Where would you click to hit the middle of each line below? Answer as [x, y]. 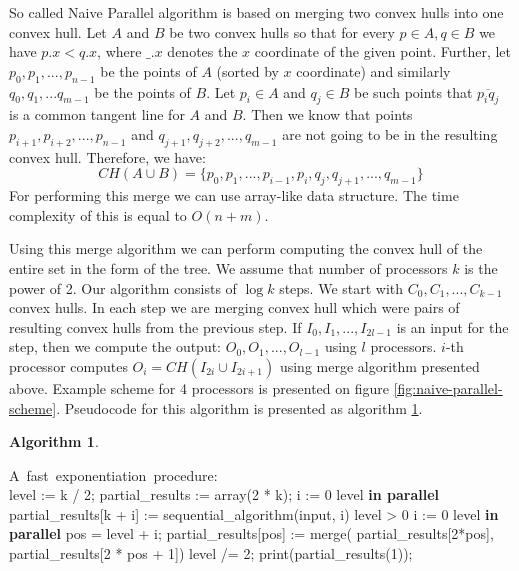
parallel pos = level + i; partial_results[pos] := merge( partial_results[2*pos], [251, 533]
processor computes [68, 365]
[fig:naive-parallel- [448, 387]
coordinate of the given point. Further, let [383, 51]
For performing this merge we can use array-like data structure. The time [234, 195]
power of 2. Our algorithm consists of [123, 287]
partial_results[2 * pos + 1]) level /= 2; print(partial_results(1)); [211, 553]
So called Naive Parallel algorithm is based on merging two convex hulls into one [256, 12]
